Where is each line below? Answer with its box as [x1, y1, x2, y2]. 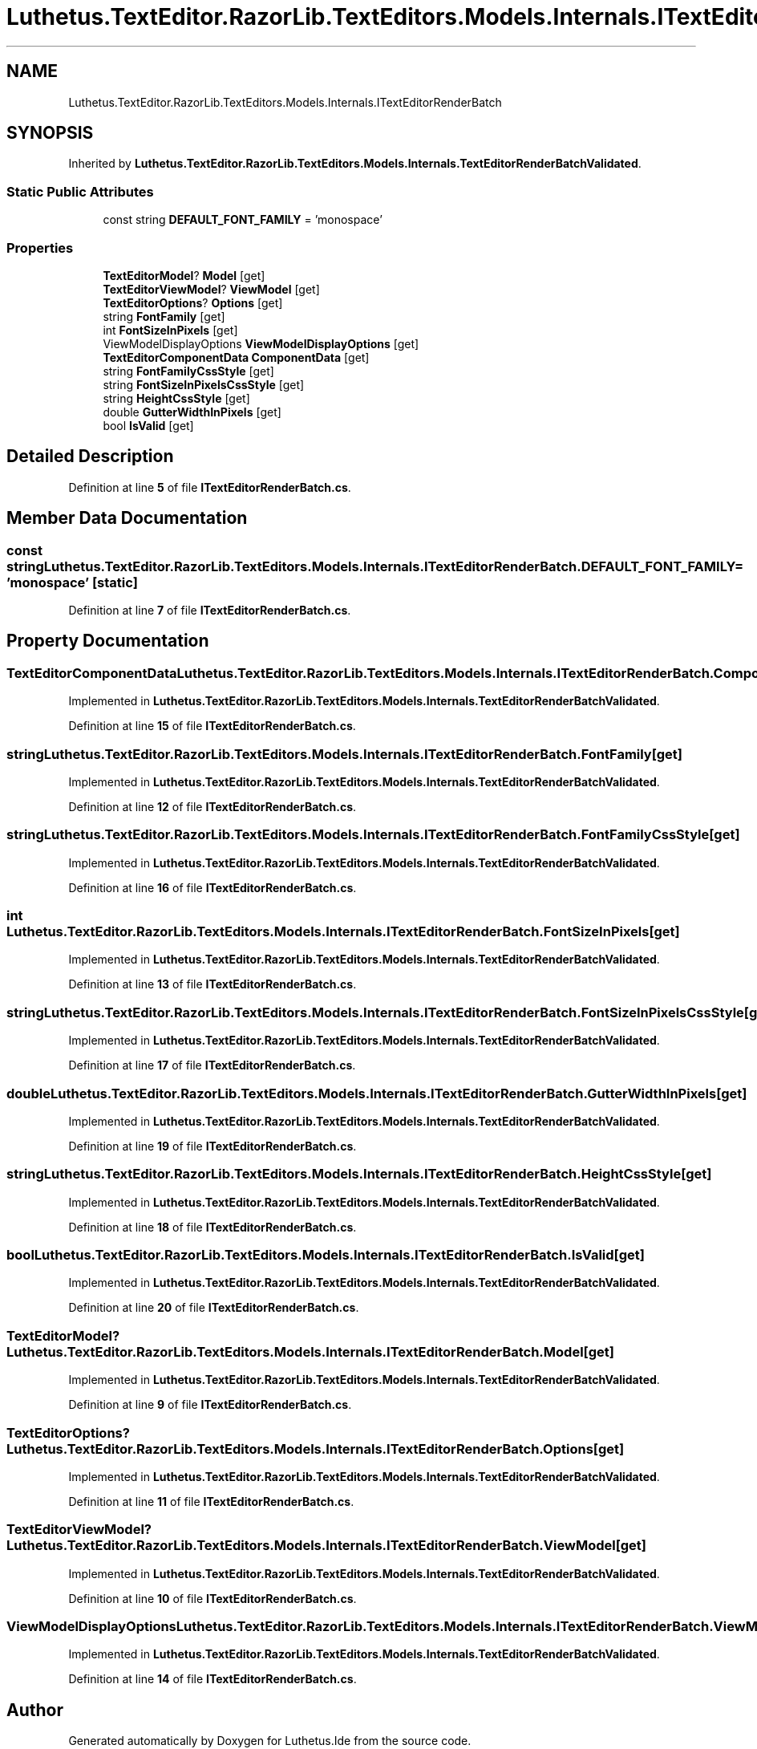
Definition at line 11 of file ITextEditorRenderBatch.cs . [68, 1494, 354, 1508]
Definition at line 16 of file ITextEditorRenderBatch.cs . [68, 880, 357, 895]
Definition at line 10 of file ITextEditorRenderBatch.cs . [68, 1591, 357, 1605]
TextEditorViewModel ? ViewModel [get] [103, 282, 320, 296]
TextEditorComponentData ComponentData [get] [103, 350, 370, 364]
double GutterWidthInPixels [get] [103, 404, 281, 419]
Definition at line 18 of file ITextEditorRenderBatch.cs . [68, 1219, 357, 1234]
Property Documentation [6, 631, 209, 651]
